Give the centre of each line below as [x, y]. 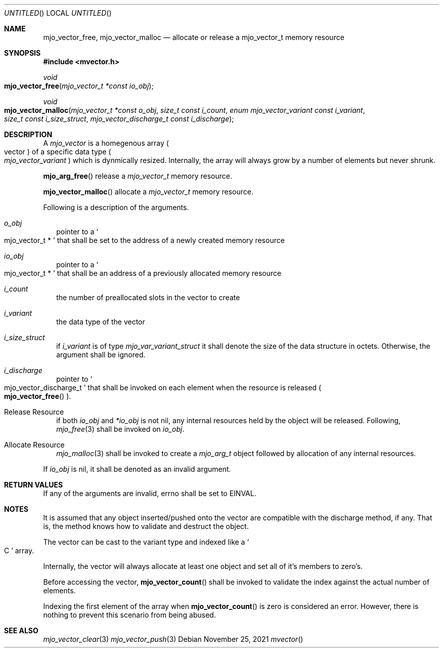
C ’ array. [19, 551]
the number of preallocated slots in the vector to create [148, 297]
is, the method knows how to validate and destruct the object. [146, 526]
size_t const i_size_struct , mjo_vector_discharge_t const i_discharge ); [119, 119]
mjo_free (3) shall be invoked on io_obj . [120, 429]
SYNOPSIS [23, 53]
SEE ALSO [21, 630]
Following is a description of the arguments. [116, 207]
